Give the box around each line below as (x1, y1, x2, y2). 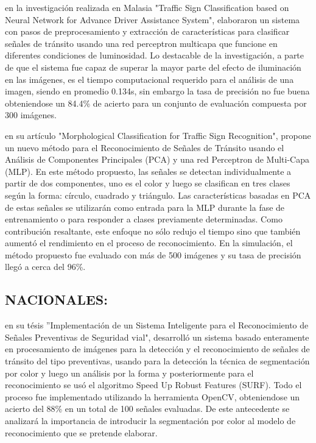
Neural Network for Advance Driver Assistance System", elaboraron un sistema (5, 13, 300, 26)
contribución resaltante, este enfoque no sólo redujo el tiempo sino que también (5, 224, 301, 237)
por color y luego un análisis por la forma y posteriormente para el (5, 366, 254, 379)
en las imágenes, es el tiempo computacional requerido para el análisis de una (5, 73, 294, 85)
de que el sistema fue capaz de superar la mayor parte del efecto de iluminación (5, 60, 301, 73)
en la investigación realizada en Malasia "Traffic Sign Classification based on (5, 1, 289, 13)
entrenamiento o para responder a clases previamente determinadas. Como (5, 213, 283, 225)
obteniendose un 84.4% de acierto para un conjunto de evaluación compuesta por (5, 96, 307, 109)
